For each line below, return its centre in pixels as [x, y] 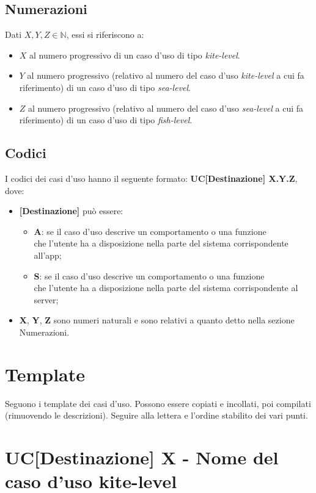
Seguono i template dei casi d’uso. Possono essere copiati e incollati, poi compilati [158, 403]
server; [46, 299]
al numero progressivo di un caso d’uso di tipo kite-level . [135, 55]
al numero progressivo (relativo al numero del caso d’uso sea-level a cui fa [166, 108]
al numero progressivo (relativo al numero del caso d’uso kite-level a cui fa [166, 75]
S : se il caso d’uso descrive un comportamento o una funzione [149, 275]
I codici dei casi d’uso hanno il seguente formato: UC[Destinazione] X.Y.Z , [151, 178]
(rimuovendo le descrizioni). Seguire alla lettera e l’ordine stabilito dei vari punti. [156, 415]
